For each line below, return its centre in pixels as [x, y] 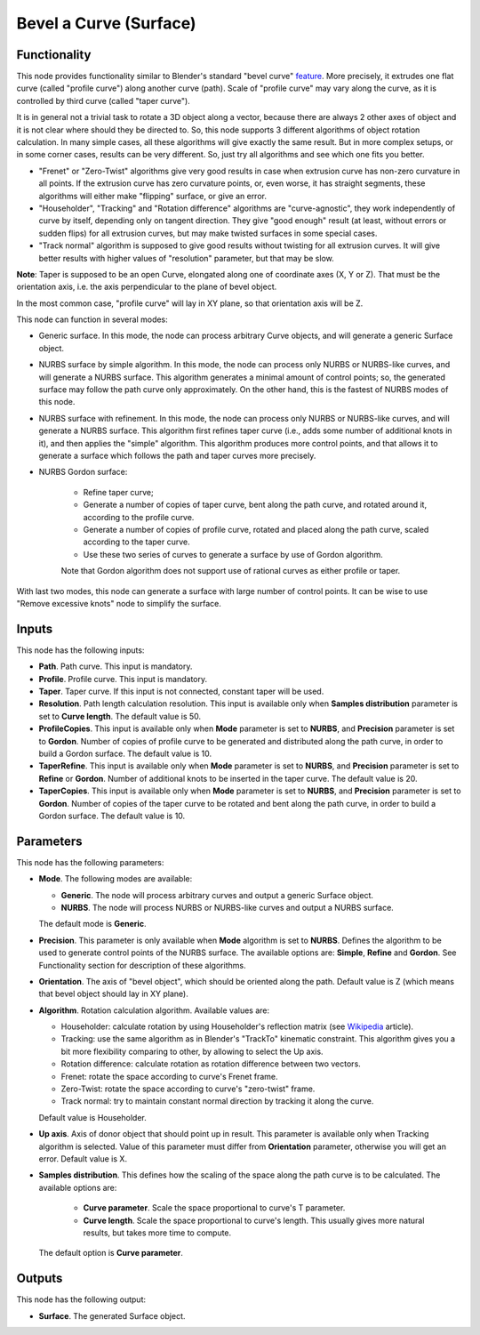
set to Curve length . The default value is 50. [120, 716]
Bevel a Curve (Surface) [106, 23]
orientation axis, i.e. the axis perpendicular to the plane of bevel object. [147, 287]
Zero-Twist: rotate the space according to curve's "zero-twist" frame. [188, 1089]
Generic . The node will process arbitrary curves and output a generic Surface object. [217, 895]
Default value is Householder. [92, 1117]
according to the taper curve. [136, 542]
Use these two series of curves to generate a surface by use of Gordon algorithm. [233, 554]
